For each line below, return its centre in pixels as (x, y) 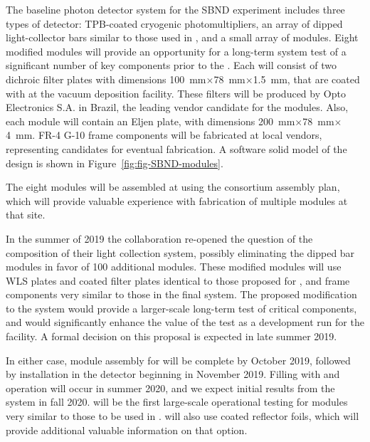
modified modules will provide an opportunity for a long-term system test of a (176, 51)
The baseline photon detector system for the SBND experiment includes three (175, 9)
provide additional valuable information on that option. (127, 430)
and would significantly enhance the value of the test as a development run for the (185, 322)
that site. (26, 215)
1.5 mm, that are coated (306, 79)
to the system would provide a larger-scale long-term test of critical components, (181, 308)
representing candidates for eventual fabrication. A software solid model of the (176, 148)
